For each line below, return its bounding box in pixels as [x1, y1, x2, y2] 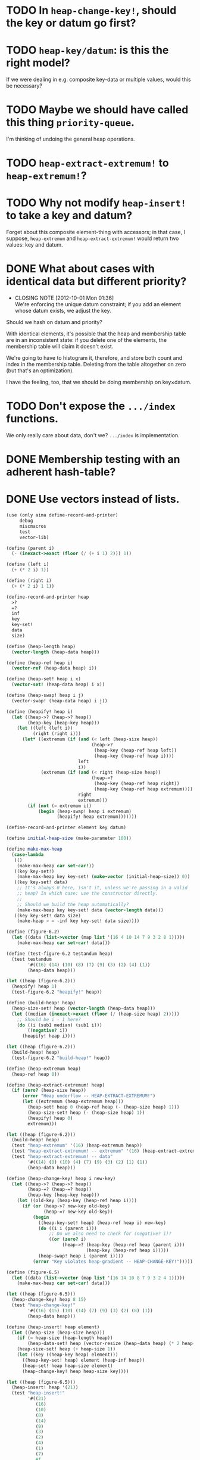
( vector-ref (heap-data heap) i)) [11, 665, 97, 671]
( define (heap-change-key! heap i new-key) [6, 1175, 116, 1181]
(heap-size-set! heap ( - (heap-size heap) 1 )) [27, 1109, 145, 1116]
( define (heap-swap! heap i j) [6, 692, 84, 699]
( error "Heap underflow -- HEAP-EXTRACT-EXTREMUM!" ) [21, 1093, 156, 1099]
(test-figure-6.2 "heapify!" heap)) [11, 989, 102, 995]
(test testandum [11, 956, 52, 962]
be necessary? [6, 82, 43, 89]
